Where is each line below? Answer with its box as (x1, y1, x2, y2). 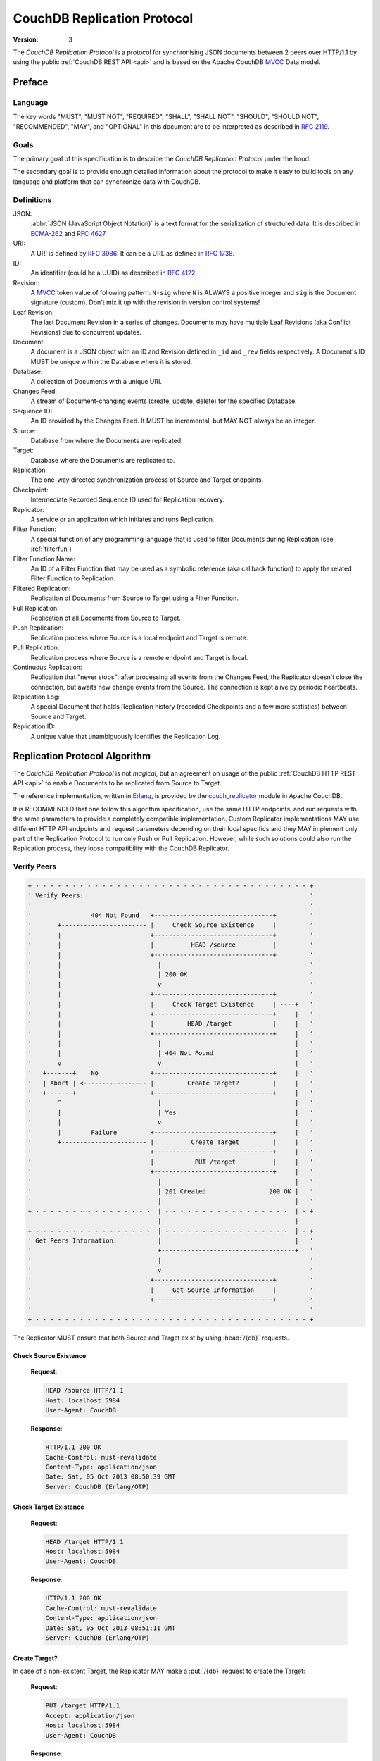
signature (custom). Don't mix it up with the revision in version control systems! (30, 298, 260, 306)
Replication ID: (13, 722, 56, 730)
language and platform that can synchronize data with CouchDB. (13, 177, 201, 186)
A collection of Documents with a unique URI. (30, 377, 162, 385)
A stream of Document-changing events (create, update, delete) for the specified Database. (30, 397, 297, 405)
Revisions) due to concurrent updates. (30, 328, 142, 336)
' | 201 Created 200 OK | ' (27, 1187, 314, 1195)
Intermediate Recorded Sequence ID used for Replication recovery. (30, 495, 225, 504)
